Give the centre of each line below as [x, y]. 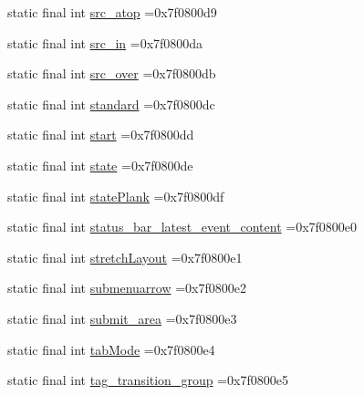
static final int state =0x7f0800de [100, 165]
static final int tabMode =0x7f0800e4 [111, 349]
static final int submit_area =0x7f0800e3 [122, 318]
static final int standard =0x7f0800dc [111, 104]
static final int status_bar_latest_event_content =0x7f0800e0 [182, 227]
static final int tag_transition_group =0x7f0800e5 [148, 380]
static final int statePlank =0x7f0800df [116, 196]
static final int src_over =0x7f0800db [112, 73]
